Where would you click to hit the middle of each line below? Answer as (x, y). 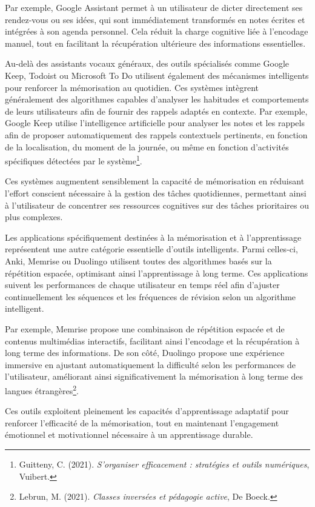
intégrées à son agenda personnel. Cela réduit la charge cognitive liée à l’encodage (157, 31)
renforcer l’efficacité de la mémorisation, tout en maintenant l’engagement (142, 422)
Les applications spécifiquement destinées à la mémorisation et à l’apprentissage (153, 237)
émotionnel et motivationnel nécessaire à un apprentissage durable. (129, 435)
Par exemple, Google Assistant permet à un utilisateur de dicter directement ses (154, 7)
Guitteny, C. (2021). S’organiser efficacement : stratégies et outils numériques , (164, 464)
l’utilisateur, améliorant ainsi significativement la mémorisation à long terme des (154, 376)
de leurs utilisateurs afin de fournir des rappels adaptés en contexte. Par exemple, (156, 111)
